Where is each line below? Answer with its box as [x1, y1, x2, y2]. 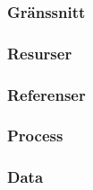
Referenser [7, 83, 86, 105]
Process [7, 124, 63, 147]
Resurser [7, 41, 72, 64]
